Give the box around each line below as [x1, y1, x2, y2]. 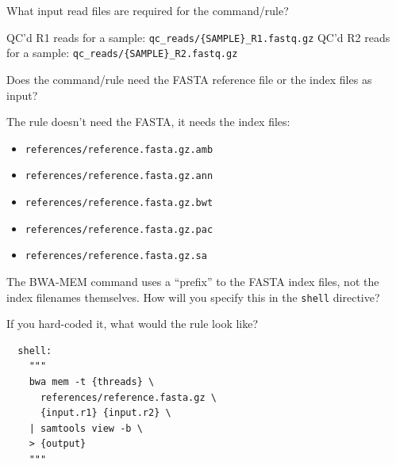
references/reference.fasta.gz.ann [25, 170, 213, 182]
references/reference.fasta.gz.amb [25, 143, 213, 155]
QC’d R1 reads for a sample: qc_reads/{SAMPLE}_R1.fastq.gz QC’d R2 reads [6, 29, 390, 45]
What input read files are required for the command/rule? [6, 2, 289, 18]
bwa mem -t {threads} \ [29, 376, 155, 387]
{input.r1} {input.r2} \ [40, 407, 171, 419]
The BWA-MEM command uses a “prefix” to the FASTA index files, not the [6, 273, 379, 289]
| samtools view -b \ [29, 422, 143, 434]
